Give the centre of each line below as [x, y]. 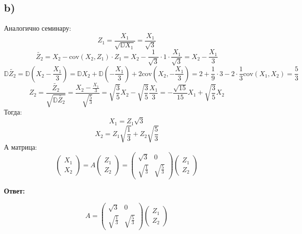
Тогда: [13, 112]
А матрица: [20, 147]
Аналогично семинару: [38, 28]
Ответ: [14, 190]
